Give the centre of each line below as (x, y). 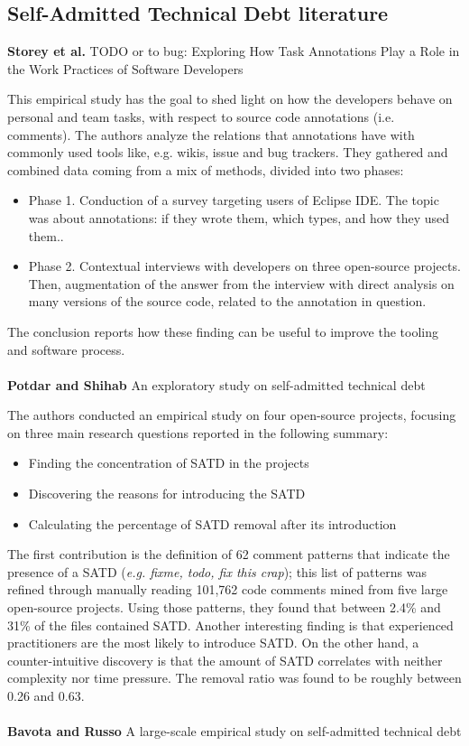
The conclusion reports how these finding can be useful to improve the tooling (223, 331)
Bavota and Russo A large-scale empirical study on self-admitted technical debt (234, 731)
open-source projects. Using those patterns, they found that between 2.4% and (224, 607)
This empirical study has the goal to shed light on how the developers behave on (230, 99)
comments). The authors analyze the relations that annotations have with (211, 134)
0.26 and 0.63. (46, 696)
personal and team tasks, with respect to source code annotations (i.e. (201, 116)
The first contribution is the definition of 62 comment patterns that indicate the (229, 554)
